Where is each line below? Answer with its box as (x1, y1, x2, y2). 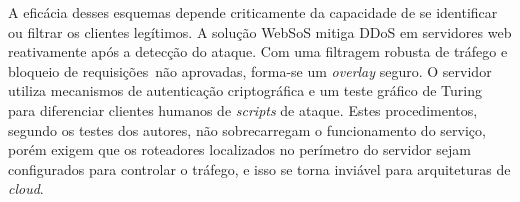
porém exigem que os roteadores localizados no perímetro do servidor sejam (8, 139, 472, 160)
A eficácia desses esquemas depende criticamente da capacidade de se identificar (8, 2, 498, 22)
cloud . (8, 178, 44, 199)
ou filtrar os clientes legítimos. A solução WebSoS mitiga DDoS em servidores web (8, 21, 512, 42)
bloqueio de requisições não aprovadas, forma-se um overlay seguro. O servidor (8, 60, 492, 81)
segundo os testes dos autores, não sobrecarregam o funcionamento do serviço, (8, 119, 486, 140)
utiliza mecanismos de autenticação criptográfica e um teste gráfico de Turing (8, 80, 483, 101)
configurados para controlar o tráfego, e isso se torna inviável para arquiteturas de (8, 158, 511, 179)
